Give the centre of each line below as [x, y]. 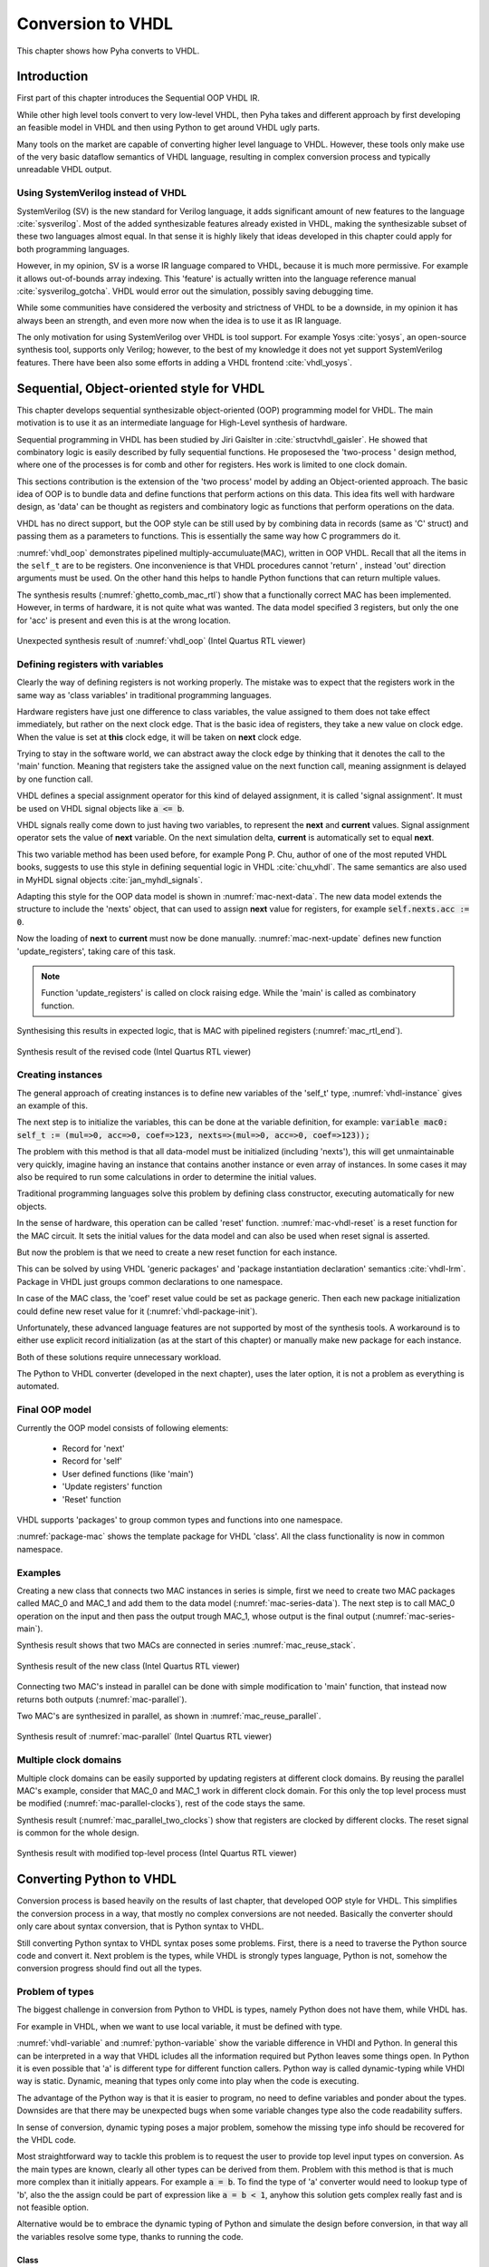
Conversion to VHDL [95, 24]
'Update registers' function [112, 1486]
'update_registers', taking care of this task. [96, 951]
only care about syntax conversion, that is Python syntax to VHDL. [140, 1926]
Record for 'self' [92, 1461]
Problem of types [56, 1992]
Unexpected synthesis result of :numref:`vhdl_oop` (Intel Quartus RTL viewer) [161, 641]
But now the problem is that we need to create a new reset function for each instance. [177, 1252]
